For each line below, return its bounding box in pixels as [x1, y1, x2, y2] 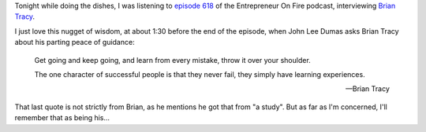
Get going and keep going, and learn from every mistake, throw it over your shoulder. [34, 55, 311, 64]
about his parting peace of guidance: [14, 38, 135, 47]
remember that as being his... [14, 113, 110, 123]
